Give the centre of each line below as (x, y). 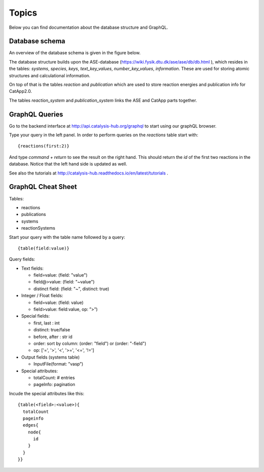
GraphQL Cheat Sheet (43, 187)
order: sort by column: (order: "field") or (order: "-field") (90, 343)
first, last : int (47, 323)
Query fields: (22, 259)
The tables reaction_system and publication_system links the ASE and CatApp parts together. (103, 100)
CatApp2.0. (21, 91)
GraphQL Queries (36, 114)
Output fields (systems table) (51, 357)
